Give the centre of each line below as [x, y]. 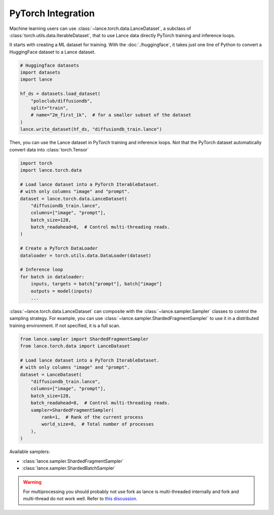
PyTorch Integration [52, 13]
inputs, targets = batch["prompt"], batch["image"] [96, 284]
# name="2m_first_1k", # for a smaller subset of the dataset [111, 115]
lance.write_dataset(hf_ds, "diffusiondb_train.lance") [91, 129]
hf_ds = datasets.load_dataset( [60, 94]
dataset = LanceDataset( [51, 374]
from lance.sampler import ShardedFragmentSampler [84, 339]
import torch [36, 163]
